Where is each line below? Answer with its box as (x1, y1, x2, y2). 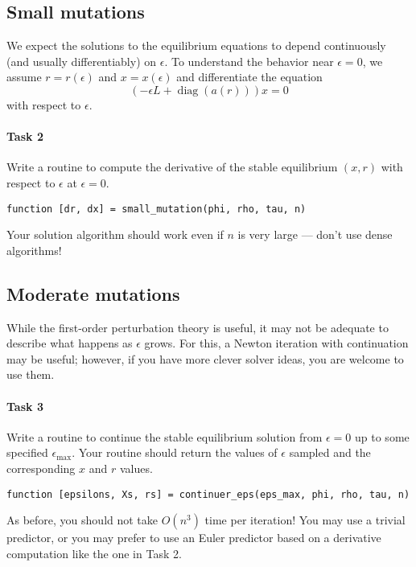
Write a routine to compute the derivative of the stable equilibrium (6, 158, 338, 175)
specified (6, 444, 48, 461)
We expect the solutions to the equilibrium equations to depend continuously (6, 37, 386, 54)
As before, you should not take (6, 512, 159, 528)
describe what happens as (6, 335, 133, 351)
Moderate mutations (6, 281, 180, 306)
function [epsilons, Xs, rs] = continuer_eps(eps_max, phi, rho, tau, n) (6, 488, 410, 500)
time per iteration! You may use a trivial (204, 512, 406, 528)
